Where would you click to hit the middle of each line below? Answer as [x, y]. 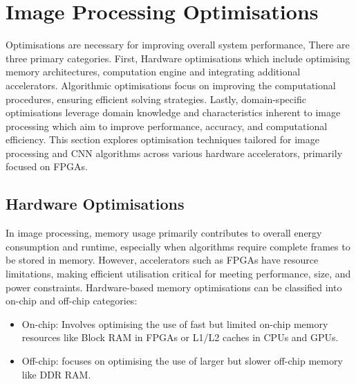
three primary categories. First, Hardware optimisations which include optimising [178, 58]
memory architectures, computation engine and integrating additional [153, 72]
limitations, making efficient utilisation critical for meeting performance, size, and [178, 274]
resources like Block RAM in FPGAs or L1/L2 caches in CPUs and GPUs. [180, 337]
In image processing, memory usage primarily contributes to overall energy [164, 233]
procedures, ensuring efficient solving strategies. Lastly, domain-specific [156, 99]
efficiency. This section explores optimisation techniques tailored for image [162, 139]
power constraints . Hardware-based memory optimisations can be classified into [174, 287]
